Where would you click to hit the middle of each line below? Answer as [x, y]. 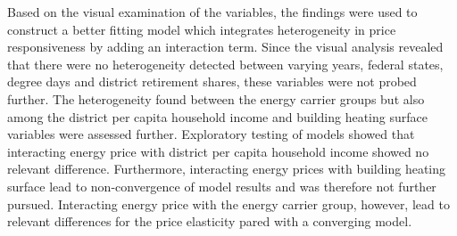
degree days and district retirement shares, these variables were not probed [212, 81]
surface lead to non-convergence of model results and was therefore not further [222, 186]
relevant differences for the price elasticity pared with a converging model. [210, 221]
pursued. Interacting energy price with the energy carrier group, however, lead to [228, 203]
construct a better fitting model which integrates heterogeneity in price [202, 29]
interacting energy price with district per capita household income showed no [218, 151]
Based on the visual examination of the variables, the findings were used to [212, 12]
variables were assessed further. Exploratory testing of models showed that [211, 134]
